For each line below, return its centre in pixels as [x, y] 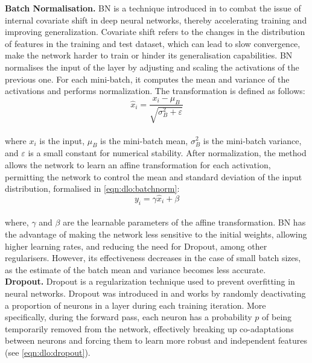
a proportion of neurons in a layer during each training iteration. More [135, 305]
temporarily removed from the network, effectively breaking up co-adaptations [149, 328]
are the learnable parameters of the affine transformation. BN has [184, 222]
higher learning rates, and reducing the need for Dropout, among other [136, 246]
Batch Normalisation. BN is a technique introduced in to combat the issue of [153, 8]
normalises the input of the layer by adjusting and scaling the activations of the [152, 67]
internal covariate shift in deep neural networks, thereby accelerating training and [156, 20]
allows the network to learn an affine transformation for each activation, [138, 164]
